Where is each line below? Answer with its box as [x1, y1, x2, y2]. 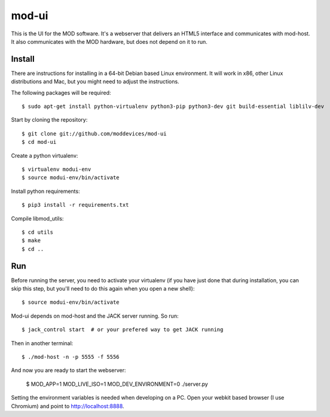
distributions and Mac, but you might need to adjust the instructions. [11, 78, 179, 85]
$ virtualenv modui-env [22, 165, 91, 173]
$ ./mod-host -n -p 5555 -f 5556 [22, 353, 120, 360]
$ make [22, 237, 41, 244]
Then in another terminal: [11, 339, 74, 347]
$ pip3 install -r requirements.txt [22, 201, 129, 208]
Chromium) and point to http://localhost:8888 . [11, 402, 125, 410]
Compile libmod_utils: [11, 214, 64, 222]
